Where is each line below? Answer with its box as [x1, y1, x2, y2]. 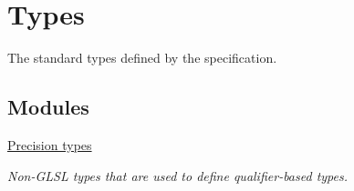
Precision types [7, 135, 92, 154]
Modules [7, 93, 89, 121]
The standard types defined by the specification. [7, 48, 277, 67]
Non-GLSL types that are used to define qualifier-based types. [7, 166, 349, 185]
